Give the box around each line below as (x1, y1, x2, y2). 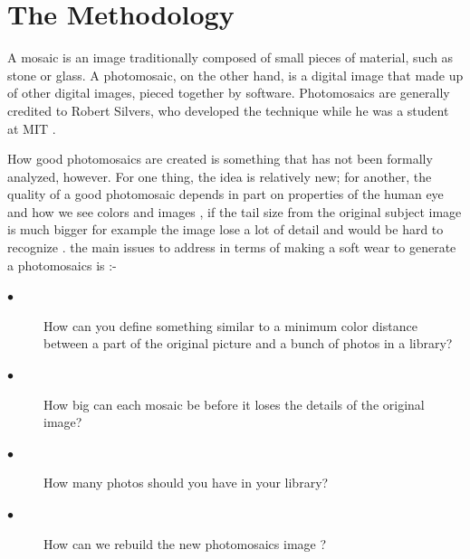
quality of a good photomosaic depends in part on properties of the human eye (7, 185, 444, 204)
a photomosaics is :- (7, 255, 117, 274)
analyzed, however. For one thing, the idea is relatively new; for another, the (7, 166, 432, 185)
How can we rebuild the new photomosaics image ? (43, 534, 327, 553)
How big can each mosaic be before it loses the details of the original (43, 394, 425, 413)
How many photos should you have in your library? (43, 473, 329, 492)
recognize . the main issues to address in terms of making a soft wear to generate (7, 238, 456, 257)
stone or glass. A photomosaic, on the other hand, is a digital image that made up (7, 65, 464, 84)
